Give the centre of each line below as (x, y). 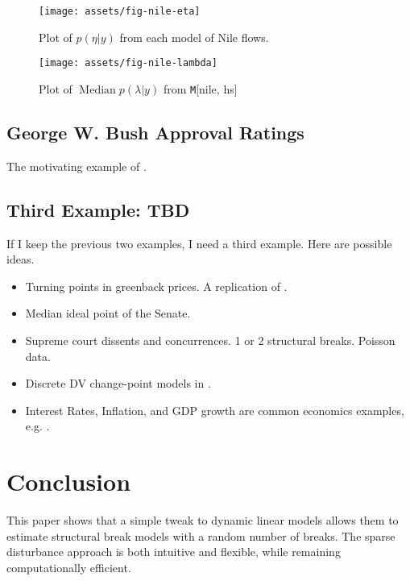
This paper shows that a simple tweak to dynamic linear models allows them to (203, 520)
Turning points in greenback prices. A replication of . (156, 286)
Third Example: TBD (98, 209)
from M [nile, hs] (200, 88)
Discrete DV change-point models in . (118, 383)
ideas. (21, 259)
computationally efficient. (69, 567)
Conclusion (69, 481)
